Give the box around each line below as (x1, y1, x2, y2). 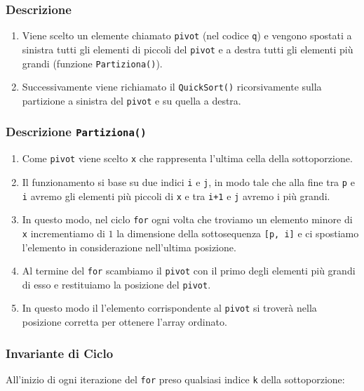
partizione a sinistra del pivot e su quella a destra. (22, 93, 241, 107)
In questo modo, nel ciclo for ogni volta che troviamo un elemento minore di (22, 212, 353, 227)
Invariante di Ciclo (6, 344, 114, 362)
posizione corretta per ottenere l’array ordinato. (22, 314, 227, 329)
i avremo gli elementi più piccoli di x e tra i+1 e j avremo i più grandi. (22, 188, 330, 203)
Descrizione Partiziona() (6, 123, 147, 140)
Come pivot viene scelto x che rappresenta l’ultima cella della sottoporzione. (22, 151, 353, 166)
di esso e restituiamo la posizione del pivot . (22, 277, 211, 291)
